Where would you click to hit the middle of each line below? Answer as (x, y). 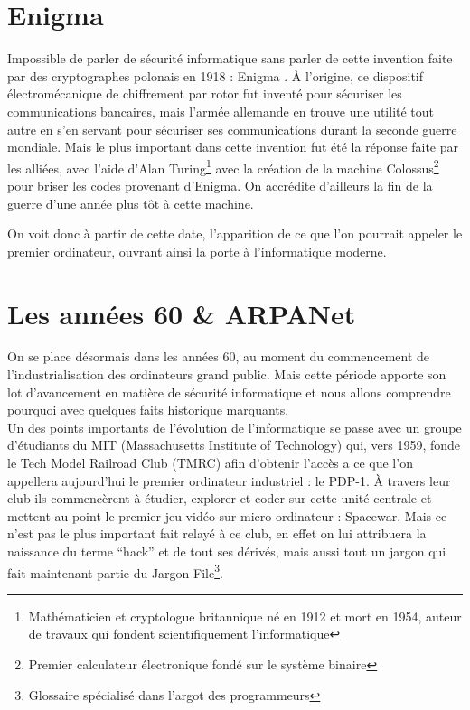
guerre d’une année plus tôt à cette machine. (131, 203)
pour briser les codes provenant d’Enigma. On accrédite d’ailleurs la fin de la (220, 185)
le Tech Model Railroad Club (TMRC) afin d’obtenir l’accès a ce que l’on (210, 462)
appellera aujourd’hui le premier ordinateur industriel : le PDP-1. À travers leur (229, 480)
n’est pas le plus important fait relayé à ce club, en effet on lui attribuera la (217, 533)
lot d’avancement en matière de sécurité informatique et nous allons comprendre (229, 392)
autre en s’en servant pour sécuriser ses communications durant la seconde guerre (232, 129)
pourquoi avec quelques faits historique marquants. (148, 410)
